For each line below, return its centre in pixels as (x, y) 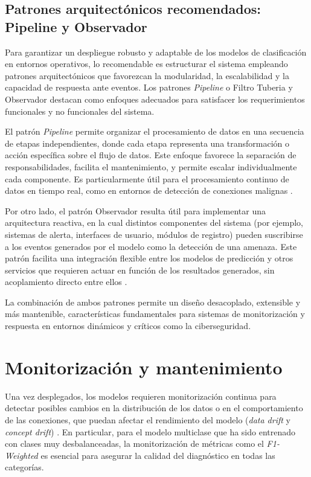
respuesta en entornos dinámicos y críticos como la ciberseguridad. (128, 326)
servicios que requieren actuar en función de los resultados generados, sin (140, 270)
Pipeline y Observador (76, 26)
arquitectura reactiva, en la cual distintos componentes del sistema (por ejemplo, (154, 222)
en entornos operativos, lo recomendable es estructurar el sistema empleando (146, 64)
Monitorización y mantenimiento (144, 367)
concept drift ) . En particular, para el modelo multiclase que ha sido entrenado (150, 431)
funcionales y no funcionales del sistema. (80, 111)
